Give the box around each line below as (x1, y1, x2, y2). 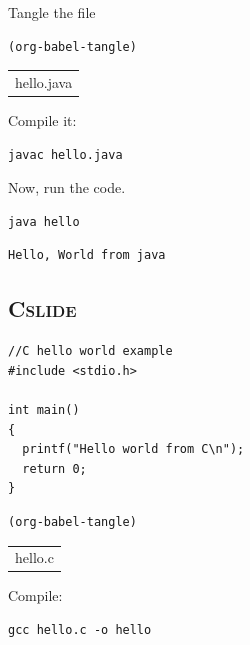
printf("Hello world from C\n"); (22, 442, 245, 457)
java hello (8, 214, 80, 229)
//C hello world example (8, 344, 173, 359)
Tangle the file (8, 2, 96, 22)
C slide (8, 293, 77, 324)
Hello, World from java (8, 248, 166, 263)
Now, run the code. (8, 177, 126, 198)
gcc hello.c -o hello (8, 622, 152, 637)
